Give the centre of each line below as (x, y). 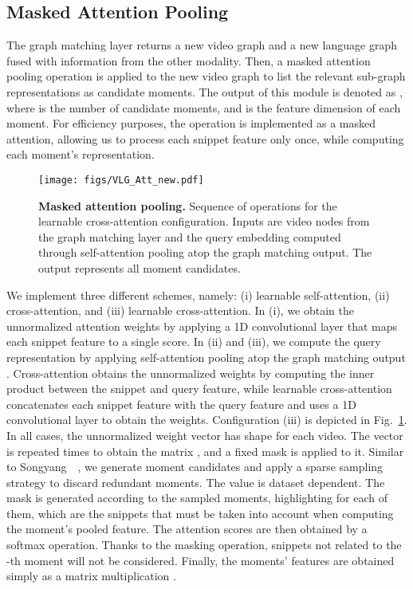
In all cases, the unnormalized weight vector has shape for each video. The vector (205, 435)
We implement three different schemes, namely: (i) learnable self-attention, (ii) (198, 294)
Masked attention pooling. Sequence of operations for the (188, 205)
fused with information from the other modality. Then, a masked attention (189, 60)
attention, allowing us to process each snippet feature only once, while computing (205, 138)
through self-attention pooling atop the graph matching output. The (205, 252)
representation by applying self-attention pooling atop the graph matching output (206, 357)
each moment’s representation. (81, 154)
